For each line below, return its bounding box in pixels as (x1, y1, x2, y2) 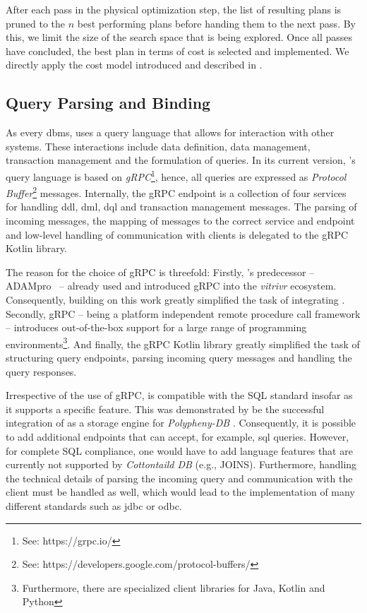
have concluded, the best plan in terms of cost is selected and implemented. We (6, 43, 349, 58)
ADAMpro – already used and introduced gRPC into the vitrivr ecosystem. (6, 278, 337, 293)
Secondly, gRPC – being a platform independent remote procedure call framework (6, 306, 361, 321)
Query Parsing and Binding (6, 92, 211, 114)
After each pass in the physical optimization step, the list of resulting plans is (6, 2, 342, 16)
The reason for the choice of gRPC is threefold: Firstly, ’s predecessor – (6, 264, 315, 279)
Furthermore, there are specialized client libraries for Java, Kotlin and (22, 580, 325, 595)
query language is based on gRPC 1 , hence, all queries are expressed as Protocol (6, 167, 347, 184)
